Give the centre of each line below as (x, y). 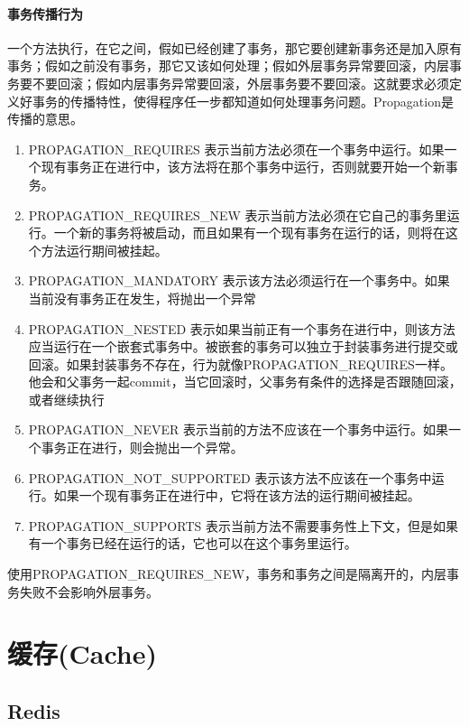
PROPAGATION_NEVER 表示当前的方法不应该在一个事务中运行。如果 (239, 429)
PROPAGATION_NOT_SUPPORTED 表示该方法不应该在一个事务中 (230, 477)
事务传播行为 (45, 13)
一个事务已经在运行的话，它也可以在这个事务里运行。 (199, 543)
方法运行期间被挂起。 (104, 250)
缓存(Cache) (83, 653)
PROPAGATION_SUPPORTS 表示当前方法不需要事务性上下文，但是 (230, 525)
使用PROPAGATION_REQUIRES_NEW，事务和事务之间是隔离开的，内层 (227, 574)
